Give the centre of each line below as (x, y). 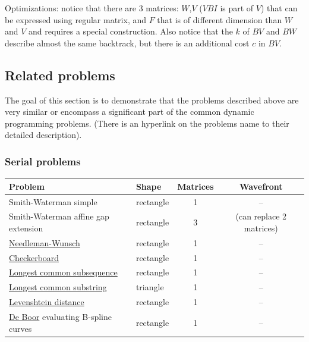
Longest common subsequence (63, 272)
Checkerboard (34, 257)
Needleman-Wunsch (45, 242)
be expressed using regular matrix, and (76, 19)
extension (26, 228)
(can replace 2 (261, 216)
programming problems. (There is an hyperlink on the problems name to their (147, 123)
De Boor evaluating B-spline (60, 317)
